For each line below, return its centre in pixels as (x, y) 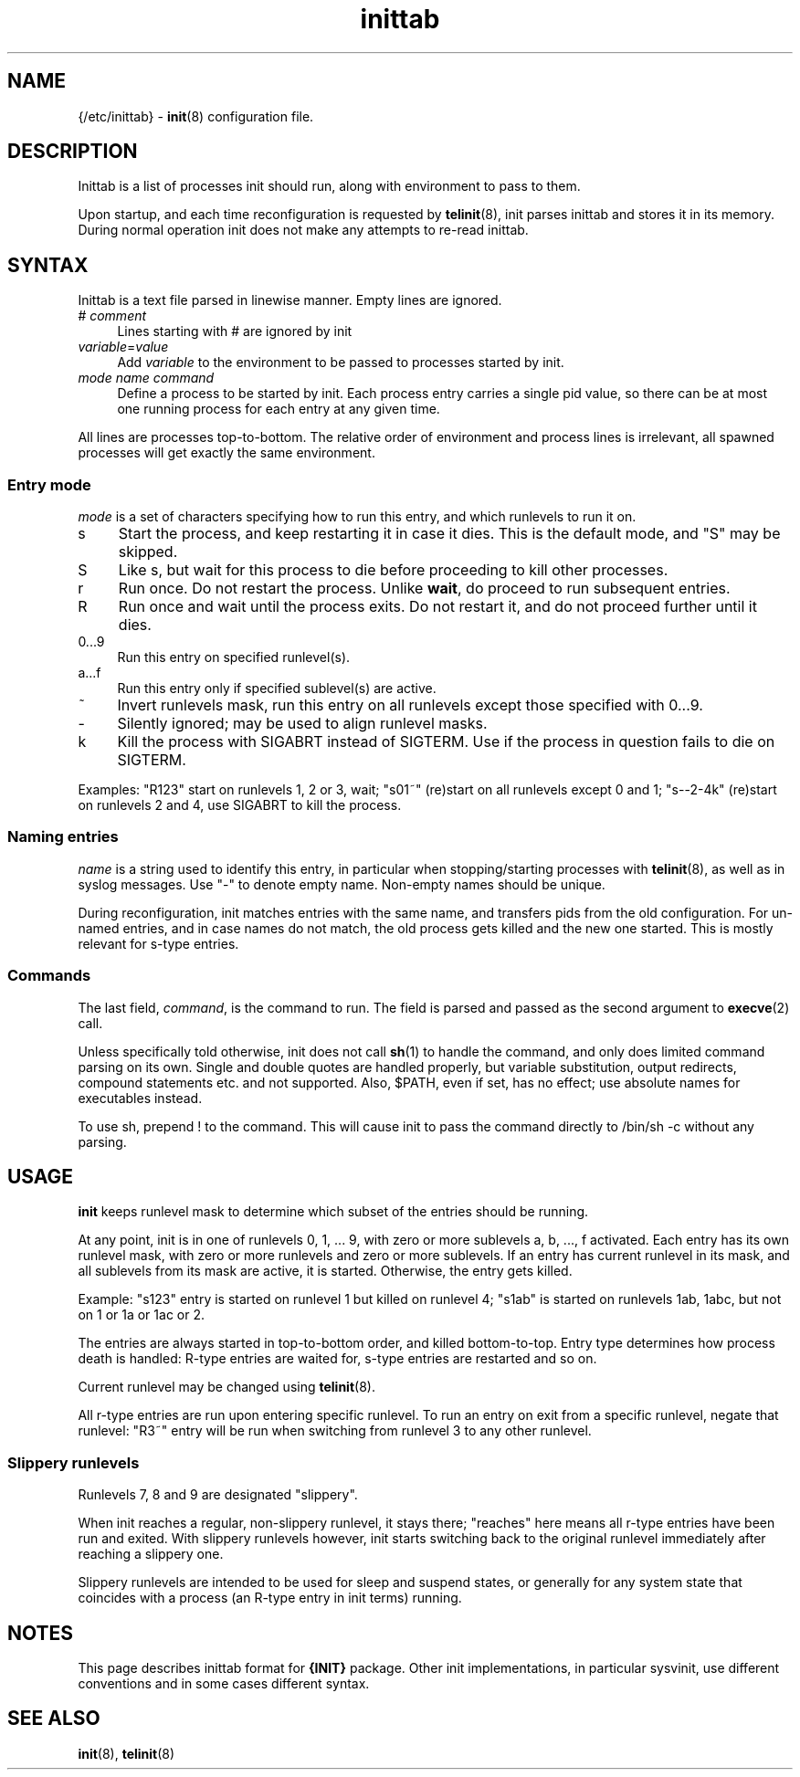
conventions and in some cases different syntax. (224, 1683)
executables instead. (140, 1098)
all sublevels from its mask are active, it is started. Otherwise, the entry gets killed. (325, 1271)
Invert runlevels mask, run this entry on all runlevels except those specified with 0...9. (410, 705)
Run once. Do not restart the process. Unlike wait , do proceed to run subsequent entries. (424, 589)
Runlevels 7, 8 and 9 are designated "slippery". (218, 1495)
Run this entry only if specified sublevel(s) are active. (277, 689)
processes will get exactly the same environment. (226, 453)
